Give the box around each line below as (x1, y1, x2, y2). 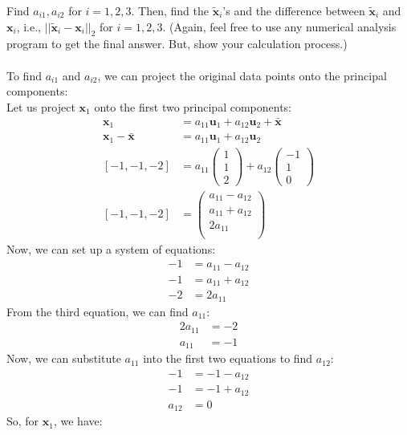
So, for (6, 413, 39, 429)
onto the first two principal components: (94, 98, 292, 115)
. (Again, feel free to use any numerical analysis (162, 18, 397, 35)
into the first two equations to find (143, 350, 313, 367)
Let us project (6, 98, 75, 115)
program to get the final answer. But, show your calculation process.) (6, 35, 348, 52)
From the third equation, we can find (6, 303, 189, 319)
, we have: (53, 413, 103, 429)
